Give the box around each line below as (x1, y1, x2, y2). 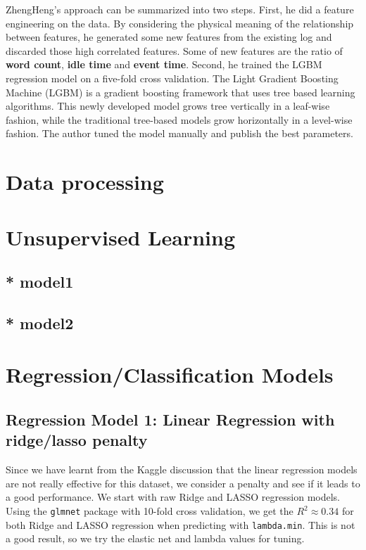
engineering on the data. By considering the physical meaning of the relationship (6, 15, 354, 30)
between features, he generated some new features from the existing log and (6, 30, 332, 44)
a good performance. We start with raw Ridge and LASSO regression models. (6, 490, 340, 504)
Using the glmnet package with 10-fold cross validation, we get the (6, 504, 294, 518)
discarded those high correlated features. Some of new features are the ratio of (6, 43, 343, 58)
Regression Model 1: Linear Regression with (6, 409, 335, 430)
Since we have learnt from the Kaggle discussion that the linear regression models (6, 462, 358, 477)
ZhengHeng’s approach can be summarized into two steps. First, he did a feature (6, 2, 354, 16)
